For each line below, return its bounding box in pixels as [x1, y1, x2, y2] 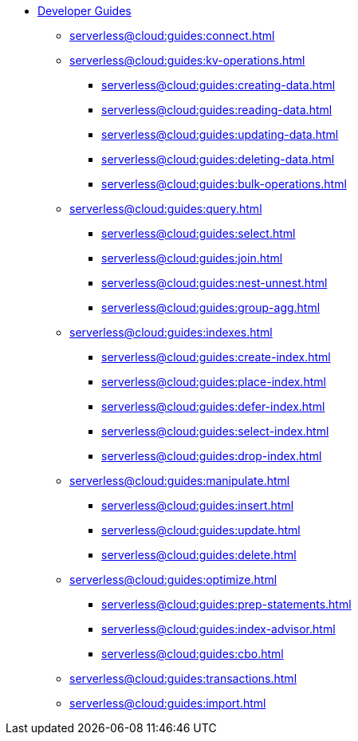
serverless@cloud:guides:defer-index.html [101, 400, 325, 413]
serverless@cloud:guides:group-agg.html [101, 301, 321, 314]
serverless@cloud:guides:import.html [69, 696, 266, 710]
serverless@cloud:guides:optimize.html [69, 573, 277, 586]
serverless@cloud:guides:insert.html [101, 499, 294, 512]
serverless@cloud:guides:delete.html [101, 548, 297, 562]
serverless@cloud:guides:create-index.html [101, 350, 331, 364]
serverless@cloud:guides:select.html [101, 227, 296, 240]
